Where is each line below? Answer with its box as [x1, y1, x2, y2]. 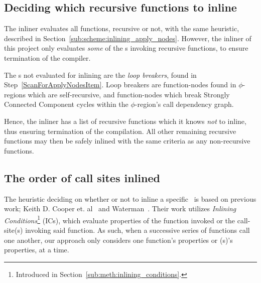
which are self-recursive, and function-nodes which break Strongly [28, 89, 230, 99]
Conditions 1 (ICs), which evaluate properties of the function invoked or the [4, 213, 235, 225]
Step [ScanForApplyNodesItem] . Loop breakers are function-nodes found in [4, 79, 236, 90]
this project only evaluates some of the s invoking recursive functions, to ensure [4, 43, 248, 53]
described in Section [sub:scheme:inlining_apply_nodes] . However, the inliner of [4, 33, 251, 43]
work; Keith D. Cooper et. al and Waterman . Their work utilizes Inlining [4, 203, 236, 214]
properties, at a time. [4, 244, 69, 255]
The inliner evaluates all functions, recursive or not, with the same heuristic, [4, 23, 239, 34]
